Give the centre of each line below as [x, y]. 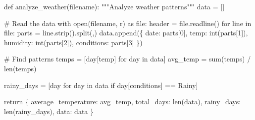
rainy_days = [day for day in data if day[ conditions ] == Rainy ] [101, 85]
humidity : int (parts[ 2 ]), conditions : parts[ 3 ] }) [73, 42]
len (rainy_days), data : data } [49, 111]
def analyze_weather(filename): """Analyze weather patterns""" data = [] [114, 6]
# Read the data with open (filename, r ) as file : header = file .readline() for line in [128, 23]
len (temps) [20, 68]
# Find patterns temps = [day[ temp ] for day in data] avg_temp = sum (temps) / [127, 59]
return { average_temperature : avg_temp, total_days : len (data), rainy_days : [123, 102]
